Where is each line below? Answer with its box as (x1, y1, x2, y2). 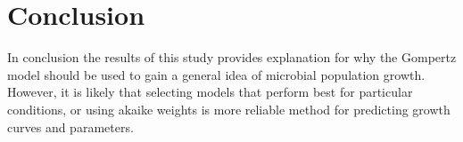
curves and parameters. (7, 117, 134, 136)
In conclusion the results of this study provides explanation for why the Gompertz (7, 48, 457, 67)
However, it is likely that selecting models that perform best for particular (7, 83, 413, 101)
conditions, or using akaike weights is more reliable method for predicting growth (7, 99, 451, 118)
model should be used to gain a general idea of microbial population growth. (7, 65, 426, 83)
